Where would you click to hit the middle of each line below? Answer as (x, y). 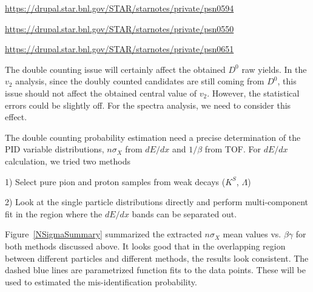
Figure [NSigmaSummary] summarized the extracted (103, 234)
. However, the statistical (253, 93)
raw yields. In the (274, 69)
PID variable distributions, (55, 149)
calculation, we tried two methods (68, 161)
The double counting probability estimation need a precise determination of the (153, 137)
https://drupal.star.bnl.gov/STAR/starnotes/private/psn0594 (119, 8)
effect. (16, 117)
